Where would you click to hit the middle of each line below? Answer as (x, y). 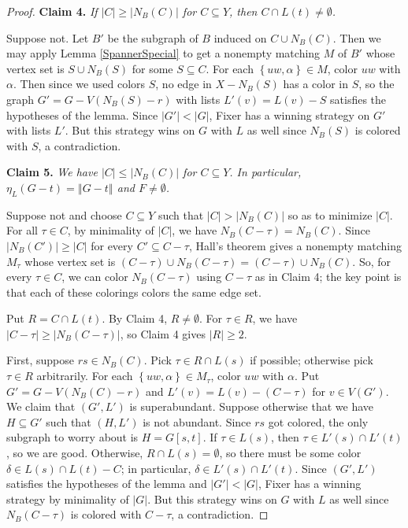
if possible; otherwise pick (312, 360)
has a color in (315, 84)
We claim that (41, 406)
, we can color (95, 277)
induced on (240, 37)
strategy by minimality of (68, 498)
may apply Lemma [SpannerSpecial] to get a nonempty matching (163, 53)
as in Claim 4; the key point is (328, 277)
